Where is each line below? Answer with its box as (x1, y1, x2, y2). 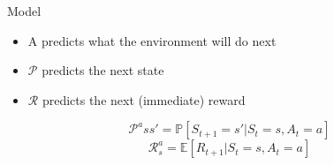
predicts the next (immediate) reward (42, 90, 246, 109)
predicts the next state (42, 61, 164, 79)
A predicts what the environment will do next (27, 31, 277, 49)
